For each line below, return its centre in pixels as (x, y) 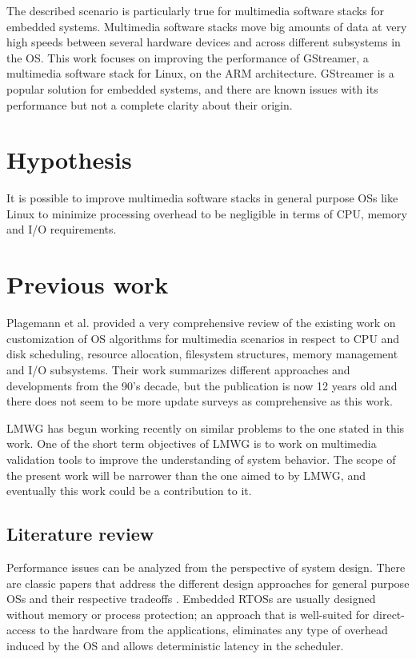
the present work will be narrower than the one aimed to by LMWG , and (186, 475)
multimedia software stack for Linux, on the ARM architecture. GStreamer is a (200, 73)
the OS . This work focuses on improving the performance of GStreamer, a (188, 57)
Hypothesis (69, 160)
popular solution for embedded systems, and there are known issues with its (192, 88)
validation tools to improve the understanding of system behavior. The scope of (201, 459)
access (21, 630)
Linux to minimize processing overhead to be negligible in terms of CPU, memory (207, 213)
